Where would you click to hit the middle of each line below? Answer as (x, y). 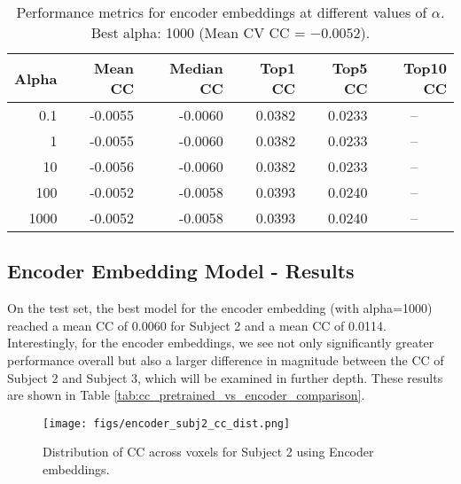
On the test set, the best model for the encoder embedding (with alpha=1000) (220, 308)
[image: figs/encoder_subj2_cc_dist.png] (167, 423)
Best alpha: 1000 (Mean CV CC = (198, 32)
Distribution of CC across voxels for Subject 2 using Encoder (208, 452)
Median (196, 68)
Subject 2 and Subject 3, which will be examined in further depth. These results (225, 377)
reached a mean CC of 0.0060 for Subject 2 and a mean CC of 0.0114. (197, 325)
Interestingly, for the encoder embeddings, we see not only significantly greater (221, 343)
